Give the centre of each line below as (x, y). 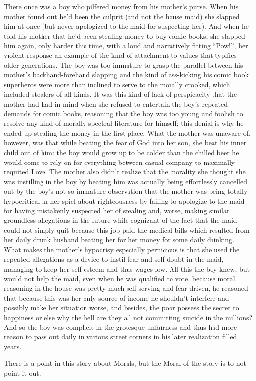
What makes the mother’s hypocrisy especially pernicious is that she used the (122, 249)
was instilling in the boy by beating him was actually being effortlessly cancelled (126, 181)
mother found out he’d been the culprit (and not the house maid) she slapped (122, 16)
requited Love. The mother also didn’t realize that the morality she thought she (125, 172)
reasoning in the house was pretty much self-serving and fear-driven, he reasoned (126, 288)
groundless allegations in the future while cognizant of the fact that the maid (121, 220)
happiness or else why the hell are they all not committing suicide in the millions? (128, 317)
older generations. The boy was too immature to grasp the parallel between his (124, 65)
